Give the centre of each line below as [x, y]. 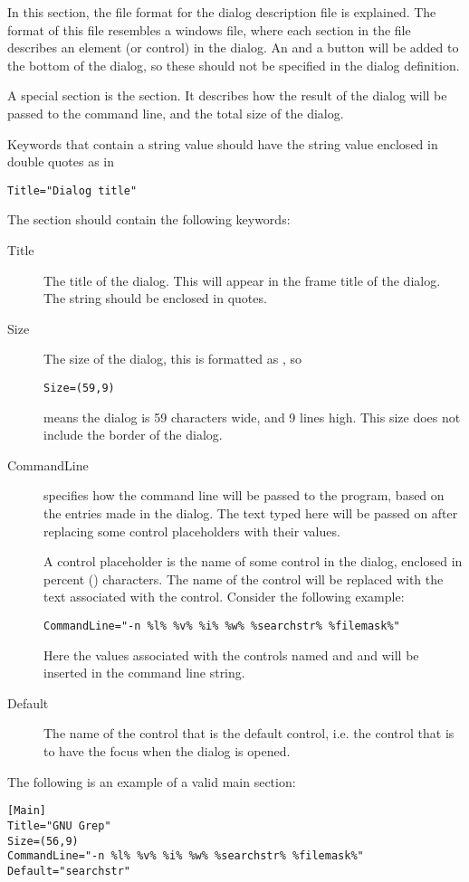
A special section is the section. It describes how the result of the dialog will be [227, 95]
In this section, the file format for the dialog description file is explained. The [222, 12]
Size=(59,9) [79, 388]
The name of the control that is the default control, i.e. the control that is [249, 733]
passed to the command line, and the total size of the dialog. [176, 113]
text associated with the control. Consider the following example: [224, 597]
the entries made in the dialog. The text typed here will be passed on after [251, 513]
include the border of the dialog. [133, 435]
